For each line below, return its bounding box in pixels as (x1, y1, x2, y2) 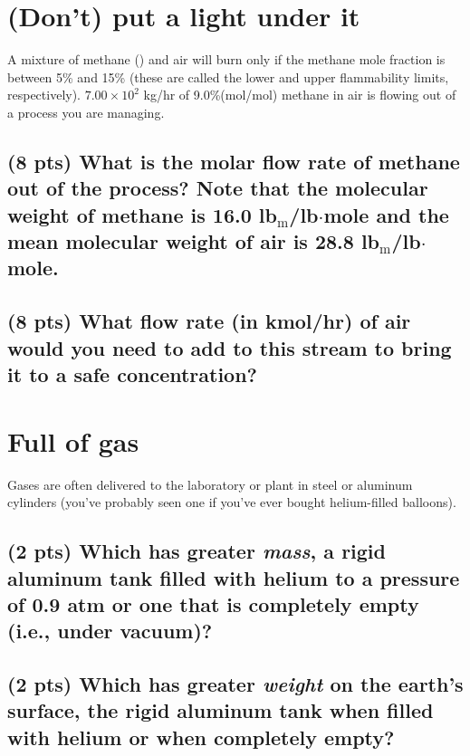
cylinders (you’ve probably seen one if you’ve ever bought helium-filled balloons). (7, 493, 456, 512)
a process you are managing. (7, 102, 165, 121)
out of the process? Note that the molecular (7, 174, 428, 202)
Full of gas (7, 422, 139, 459)
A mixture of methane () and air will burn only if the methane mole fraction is (7, 50, 446, 69)
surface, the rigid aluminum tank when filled (7, 696, 434, 724)
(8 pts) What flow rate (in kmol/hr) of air (7, 307, 411, 335)
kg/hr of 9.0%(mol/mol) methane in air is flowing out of (143, 85, 456, 104)
